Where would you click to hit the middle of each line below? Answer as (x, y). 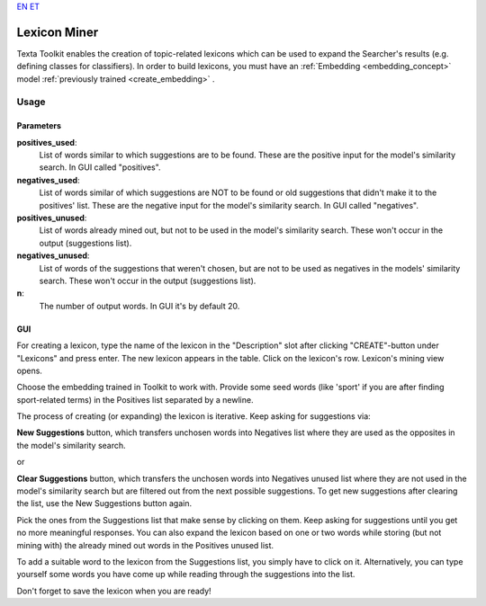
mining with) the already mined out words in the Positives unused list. (145, 545)
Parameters (39, 126)
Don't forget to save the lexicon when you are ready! (114, 591)
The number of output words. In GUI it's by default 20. (139, 306)
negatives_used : (48, 180)
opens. (29, 370)
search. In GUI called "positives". (100, 167)
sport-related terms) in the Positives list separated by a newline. (135, 399)
